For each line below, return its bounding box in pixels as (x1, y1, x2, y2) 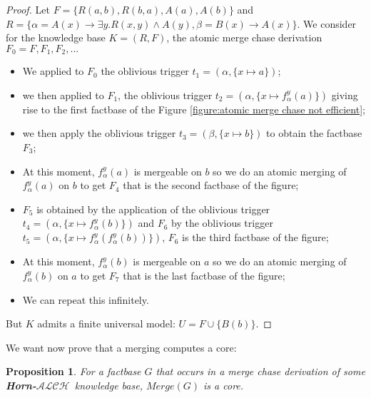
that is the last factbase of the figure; (123, 267, 285, 282)
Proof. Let (6, 2, 50, 16)
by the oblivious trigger (171, 215, 273, 230)
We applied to (22, 63, 84, 78)
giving (331, 87, 358, 102)
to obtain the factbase (266, 126, 362, 141)
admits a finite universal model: (37, 316, 176, 331)
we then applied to (22, 87, 104, 102)
